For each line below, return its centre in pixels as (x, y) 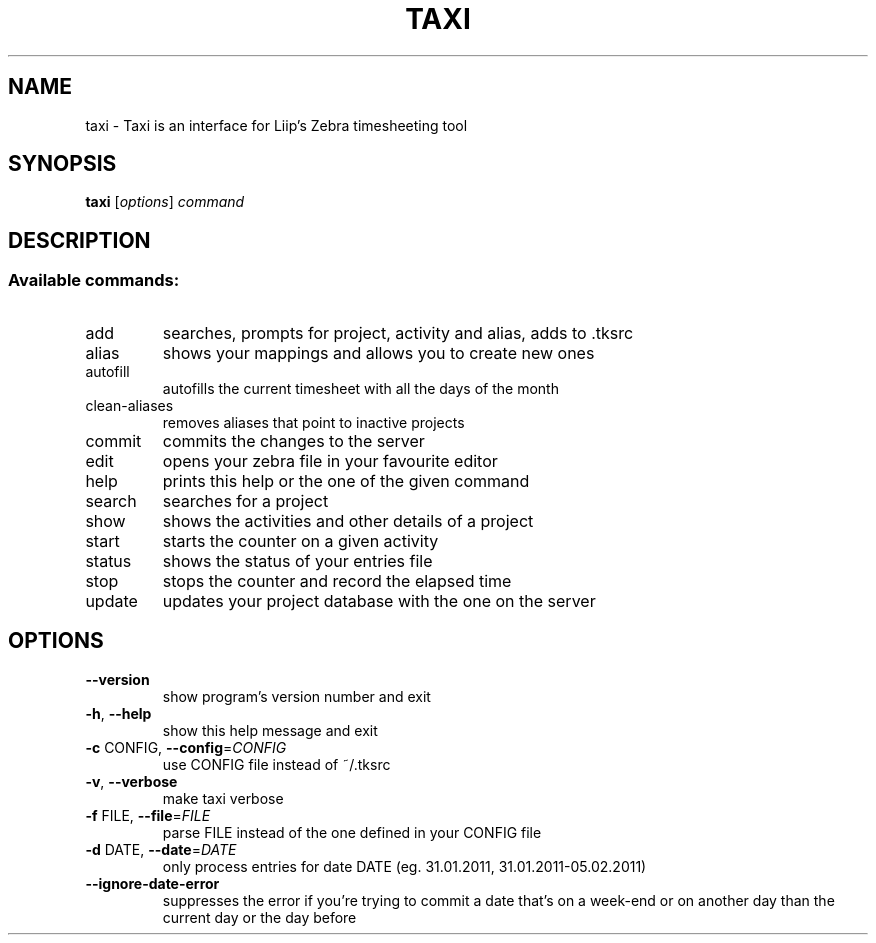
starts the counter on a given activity (300, 540)
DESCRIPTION (79, 240)
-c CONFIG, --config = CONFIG (186, 747)
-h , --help (118, 713)
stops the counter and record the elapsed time (337, 580)
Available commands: (94, 280)
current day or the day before (259, 917)
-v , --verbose (131, 781)
